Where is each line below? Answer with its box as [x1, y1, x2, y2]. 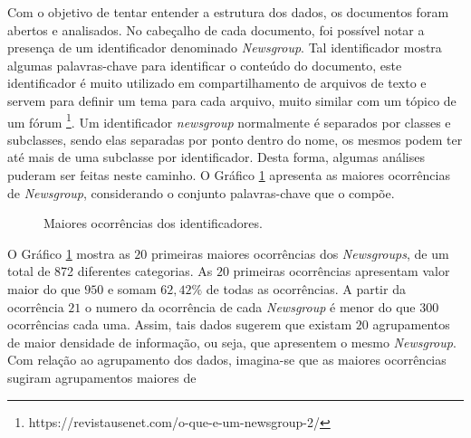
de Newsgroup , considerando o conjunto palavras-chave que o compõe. [7, 183, 395, 202]
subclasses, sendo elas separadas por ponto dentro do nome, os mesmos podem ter [7, 129, 463, 148]
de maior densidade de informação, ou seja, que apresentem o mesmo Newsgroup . [7, 332, 457, 351]
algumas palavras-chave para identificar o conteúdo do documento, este [7, 55, 402, 74]
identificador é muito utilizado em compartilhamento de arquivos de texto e [7, 73, 427, 92]
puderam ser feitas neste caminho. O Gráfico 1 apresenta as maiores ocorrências [7, 166, 450, 184]
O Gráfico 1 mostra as [7, 243, 130, 262]
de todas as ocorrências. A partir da [206, 279, 406, 298]
